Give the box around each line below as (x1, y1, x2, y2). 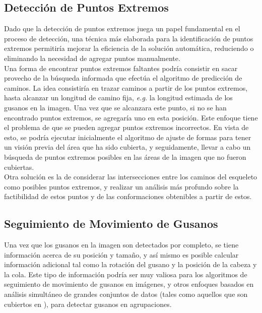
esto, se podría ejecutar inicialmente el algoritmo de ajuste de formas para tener (4, 132, 251, 142)
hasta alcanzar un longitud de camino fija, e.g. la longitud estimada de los (4, 92, 233, 103)
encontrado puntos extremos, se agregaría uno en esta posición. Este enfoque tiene (4, 112, 258, 122)
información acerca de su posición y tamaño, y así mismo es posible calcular (4, 249, 239, 260)
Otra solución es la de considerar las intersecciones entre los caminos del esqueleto (4, 171, 257, 182)
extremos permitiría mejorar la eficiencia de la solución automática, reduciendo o (4, 43, 254, 53)
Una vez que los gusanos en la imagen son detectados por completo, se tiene (4, 239, 239, 250)
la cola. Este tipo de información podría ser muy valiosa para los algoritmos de (4, 269, 247, 279)
